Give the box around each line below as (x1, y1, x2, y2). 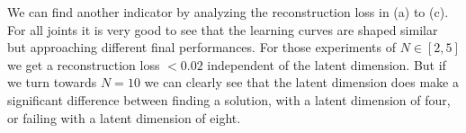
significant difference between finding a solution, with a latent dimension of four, (7, 90, 451, 109)
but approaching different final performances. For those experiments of (7, 38, 396, 57)
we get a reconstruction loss (7, 55, 160, 74)
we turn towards (7, 73, 97, 92)
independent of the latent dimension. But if (207, 55, 446, 74)
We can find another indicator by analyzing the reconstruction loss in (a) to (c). (7, 3, 449, 21)
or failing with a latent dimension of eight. (7, 108, 241, 127)
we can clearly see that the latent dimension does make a (144, 73, 459, 92)
